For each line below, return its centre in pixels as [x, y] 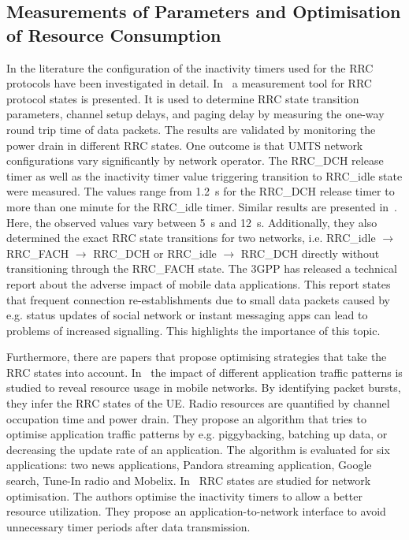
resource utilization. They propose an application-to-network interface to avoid [196, 511]
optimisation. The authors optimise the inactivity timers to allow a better [184, 495]
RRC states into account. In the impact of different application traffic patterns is [204, 372]
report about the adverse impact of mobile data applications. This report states [199, 283]
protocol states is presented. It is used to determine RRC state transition [183, 98]
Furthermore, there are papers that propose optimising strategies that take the [197, 357]
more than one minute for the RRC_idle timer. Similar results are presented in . [202, 206]
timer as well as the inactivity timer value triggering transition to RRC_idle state [204, 175]
